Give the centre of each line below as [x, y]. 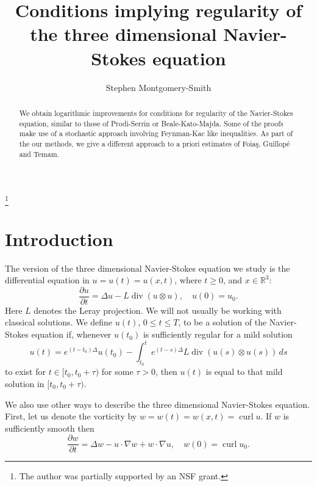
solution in [25, 383]
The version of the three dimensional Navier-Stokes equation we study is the [148, 268]
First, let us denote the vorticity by [71, 416]
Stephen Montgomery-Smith [158, 87]
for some [117, 372]
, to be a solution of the [223, 322]
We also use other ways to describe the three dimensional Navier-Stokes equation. [157, 404]
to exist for [26, 372]
